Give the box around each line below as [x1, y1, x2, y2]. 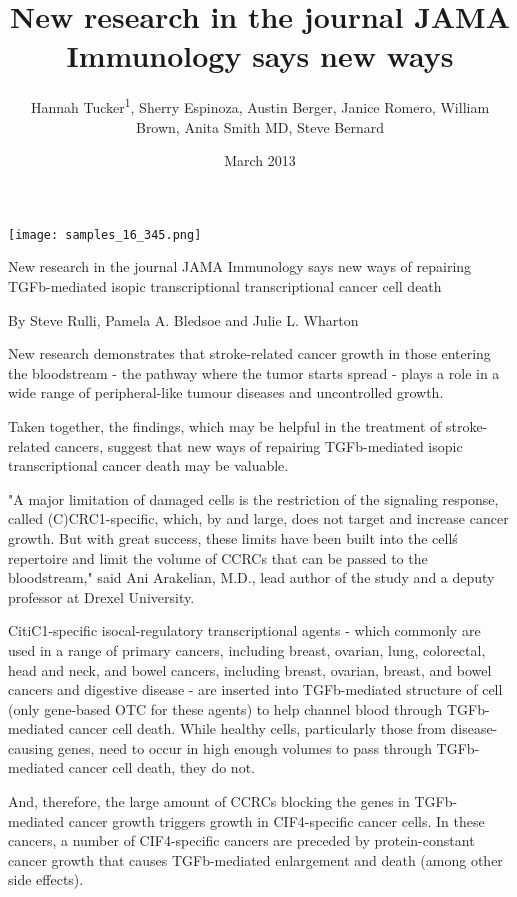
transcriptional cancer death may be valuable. [8, 455, 289, 476]
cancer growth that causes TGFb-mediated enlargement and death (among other [8, 849, 503, 870]
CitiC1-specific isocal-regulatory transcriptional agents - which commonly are [8, 620, 481, 641]
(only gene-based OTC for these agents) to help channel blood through [8, 698, 443, 719]
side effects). [8, 869, 84, 890]
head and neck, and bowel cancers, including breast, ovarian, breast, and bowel [8, 659, 492, 680]
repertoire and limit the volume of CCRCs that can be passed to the [8, 547, 428, 568]
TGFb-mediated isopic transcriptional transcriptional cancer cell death [8, 276, 442, 296]
